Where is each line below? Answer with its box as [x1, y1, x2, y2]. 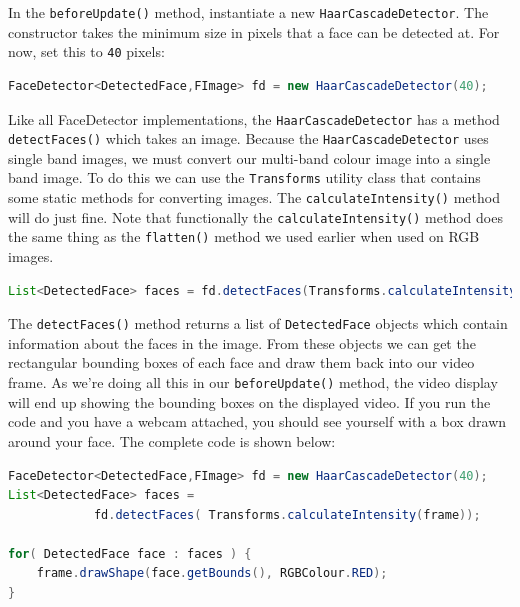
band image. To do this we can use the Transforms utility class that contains [8, 167, 481, 188]
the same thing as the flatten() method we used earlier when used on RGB [8, 226, 480, 247]
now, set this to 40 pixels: [8, 41, 165, 62]
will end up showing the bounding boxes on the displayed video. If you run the [8, 391, 491, 412]
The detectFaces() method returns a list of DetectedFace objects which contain [8, 313, 508, 334]
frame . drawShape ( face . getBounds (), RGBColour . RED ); [36, 566, 388, 581]
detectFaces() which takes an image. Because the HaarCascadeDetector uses [8, 128, 489, 149]
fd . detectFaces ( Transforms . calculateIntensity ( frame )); [93, 507, 481, 522]
